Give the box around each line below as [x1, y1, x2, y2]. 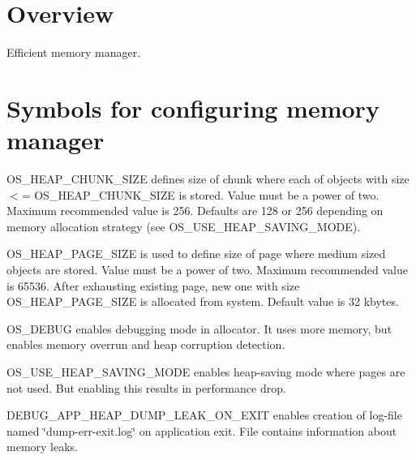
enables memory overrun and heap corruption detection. [6, 336, 285, 353]
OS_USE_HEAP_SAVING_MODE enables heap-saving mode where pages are [6, 363, 405, 380]
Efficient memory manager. [6, 44, 141, 61]
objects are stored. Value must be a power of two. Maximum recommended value [6, 261, 408, 277]
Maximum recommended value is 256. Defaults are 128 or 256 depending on [6, 202, 384, 219]
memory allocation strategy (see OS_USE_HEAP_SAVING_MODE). [6, 217, 361, 234]
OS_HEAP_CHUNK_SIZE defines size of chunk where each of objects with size [6, 170, 410, 187]
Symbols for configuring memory [6, 91, 380, 124]
